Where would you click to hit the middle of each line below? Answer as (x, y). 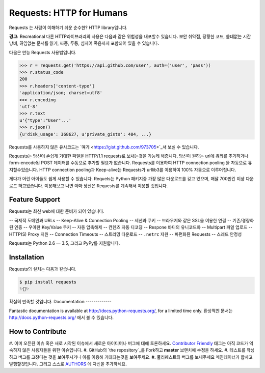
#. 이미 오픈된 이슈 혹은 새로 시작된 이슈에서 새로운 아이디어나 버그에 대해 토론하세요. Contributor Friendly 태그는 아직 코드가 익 (131, 343)
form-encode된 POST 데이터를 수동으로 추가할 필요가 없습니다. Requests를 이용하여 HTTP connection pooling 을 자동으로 (128, 163)
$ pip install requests (48, 282)
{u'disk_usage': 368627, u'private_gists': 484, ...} (85, 134)
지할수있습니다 (23, 170)
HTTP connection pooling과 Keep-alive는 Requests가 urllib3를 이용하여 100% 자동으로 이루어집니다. (138, 170)
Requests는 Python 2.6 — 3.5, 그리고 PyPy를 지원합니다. (65, 243)
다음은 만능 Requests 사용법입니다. (43, 52)
